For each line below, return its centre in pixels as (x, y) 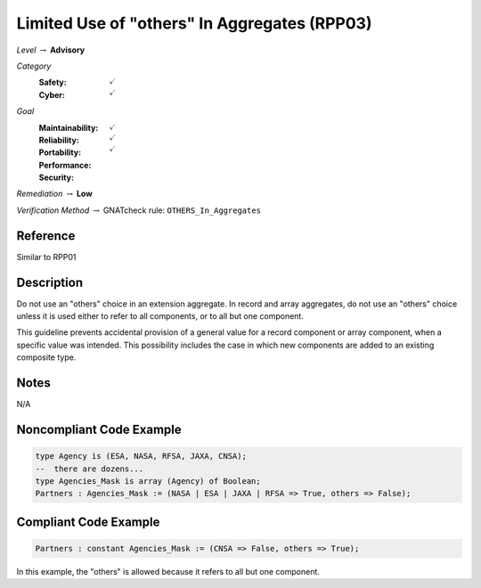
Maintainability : (69, 127)
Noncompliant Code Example (99, 429)
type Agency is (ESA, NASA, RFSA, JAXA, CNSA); (141, 456)
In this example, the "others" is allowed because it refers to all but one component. (168, 571)
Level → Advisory (51, 50)
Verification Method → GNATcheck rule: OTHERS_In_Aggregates (139, 210)
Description (50, 282)
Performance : (65, 165)
